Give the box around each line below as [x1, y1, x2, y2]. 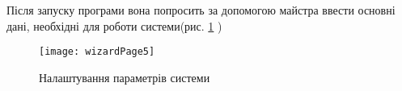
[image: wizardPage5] [39, 46, 155, 58]
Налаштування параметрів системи [39, 68, 210, 85]
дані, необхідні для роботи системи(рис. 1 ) [6, 17, 222, 34]
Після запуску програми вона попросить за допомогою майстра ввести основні [6, 2, 396, 18]
